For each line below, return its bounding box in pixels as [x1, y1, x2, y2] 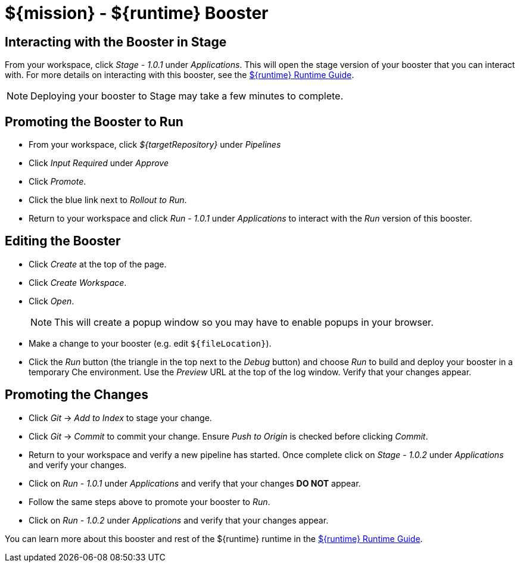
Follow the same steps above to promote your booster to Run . [29, 496, 270, 507]
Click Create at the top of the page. [29, 258, 167, 269]
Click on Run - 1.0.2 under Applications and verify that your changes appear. [29, 515, 329, 525]
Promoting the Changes [5, 387, 148, 403]
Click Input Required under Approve [29, 158, 169, 169]
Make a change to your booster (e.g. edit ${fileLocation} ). [29, 338, 272, 348]
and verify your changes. [29, 459, 127, 470]
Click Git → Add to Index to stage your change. [29, 412, 212, 423]
